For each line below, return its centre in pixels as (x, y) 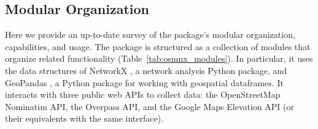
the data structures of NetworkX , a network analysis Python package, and (146, 70)
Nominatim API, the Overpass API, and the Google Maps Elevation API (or (149, 106)
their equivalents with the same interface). (84, 118)
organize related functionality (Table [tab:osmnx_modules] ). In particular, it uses (159, 58)
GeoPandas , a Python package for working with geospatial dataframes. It (144, 82)
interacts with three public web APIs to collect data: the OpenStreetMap (143, 94)
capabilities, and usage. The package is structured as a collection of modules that (158, 46)
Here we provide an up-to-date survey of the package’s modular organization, (150, 35)
